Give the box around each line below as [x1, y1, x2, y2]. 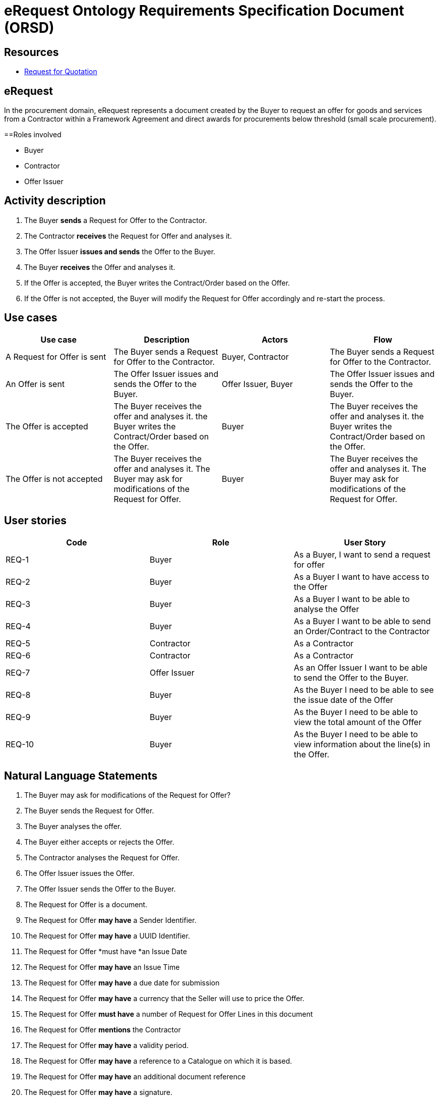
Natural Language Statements [4, 769, 158, 782]
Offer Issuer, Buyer [222, 378, 293, 389]
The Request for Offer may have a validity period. [24, 1041, 189, 1050]
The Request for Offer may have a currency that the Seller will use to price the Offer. [24, 994, 304, 1003]
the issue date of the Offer [293, 694, 394, 705]
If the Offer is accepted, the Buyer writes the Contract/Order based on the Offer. [24, 278, 290, 287]
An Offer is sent [6, 378, 65, 389]
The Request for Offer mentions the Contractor [24, 1025, 181, 1034]
